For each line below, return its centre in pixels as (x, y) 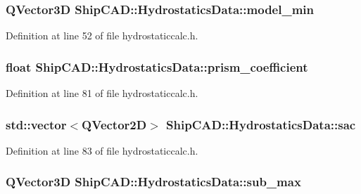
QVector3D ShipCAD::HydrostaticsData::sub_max (153, 182)
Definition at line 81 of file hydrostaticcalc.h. (102, 93)
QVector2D (114, 124)
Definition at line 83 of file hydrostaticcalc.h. (102, 150)
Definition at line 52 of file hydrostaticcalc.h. (102, 35)
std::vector (36, 124)
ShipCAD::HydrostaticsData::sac (261, 124)
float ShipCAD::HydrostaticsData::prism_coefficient (157, 66)
